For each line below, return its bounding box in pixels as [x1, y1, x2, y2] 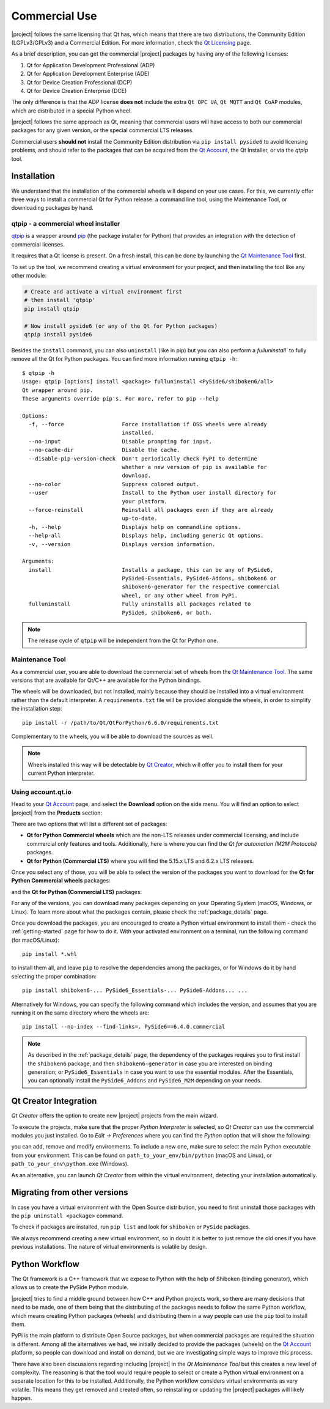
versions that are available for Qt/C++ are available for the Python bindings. [11, 676, 202, 684]
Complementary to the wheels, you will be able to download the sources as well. [11, 733, 214, 740]
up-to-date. [122, 515, 158, 522]
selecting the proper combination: [11, 972, 97, 980]
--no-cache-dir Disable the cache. [28, 446, 180, 454]
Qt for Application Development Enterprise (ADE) [26, 70, 150, 78]
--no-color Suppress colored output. [28, 481, 200, 487]
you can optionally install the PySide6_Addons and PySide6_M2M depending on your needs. [28, 1077, 262, 1084]
